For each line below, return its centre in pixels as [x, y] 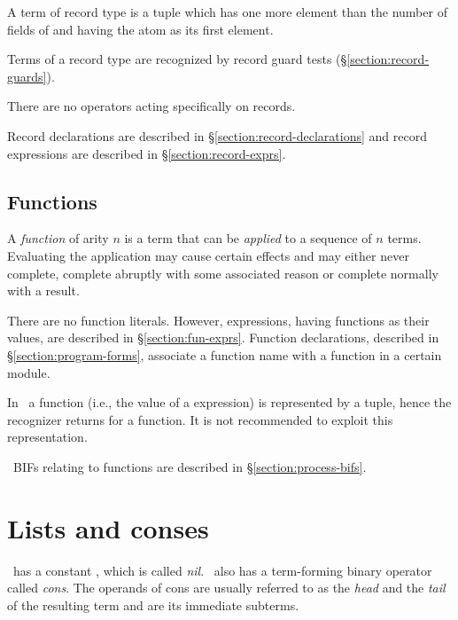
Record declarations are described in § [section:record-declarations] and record [217, 135]
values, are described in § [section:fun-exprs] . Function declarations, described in [223, 337]
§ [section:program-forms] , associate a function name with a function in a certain [225, 354]
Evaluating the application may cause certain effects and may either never [208, 255]
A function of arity [58, 238]
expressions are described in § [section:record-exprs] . [147, 153]
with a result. [43, 290]
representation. [47, 437]
